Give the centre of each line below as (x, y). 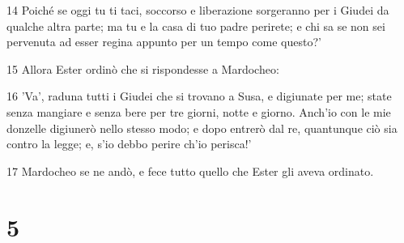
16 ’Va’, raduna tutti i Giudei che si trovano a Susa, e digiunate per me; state (199, 96)
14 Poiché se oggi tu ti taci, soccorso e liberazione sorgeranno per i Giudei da (198, 10)
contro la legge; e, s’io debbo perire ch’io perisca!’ (129, 144)
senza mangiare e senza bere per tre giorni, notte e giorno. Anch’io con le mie (199, 111)
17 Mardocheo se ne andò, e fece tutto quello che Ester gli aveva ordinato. (190, 171)
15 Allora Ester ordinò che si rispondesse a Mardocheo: (143, 68)
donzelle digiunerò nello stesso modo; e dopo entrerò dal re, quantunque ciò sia (202, 128)
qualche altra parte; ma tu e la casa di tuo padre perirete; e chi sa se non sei (196, 26)
